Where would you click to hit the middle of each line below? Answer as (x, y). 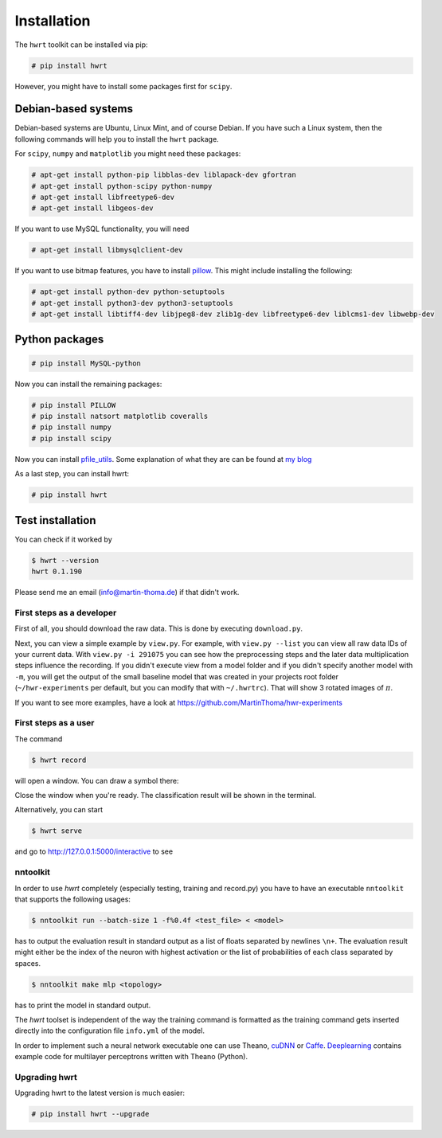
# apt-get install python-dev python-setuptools (128, 292)
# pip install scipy (71, 438)
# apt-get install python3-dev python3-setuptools (133, 303)
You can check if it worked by (64, 539)
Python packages (59, 340)
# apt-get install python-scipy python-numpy (122, 186)
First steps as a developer (66, 612)
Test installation (55, 520)
